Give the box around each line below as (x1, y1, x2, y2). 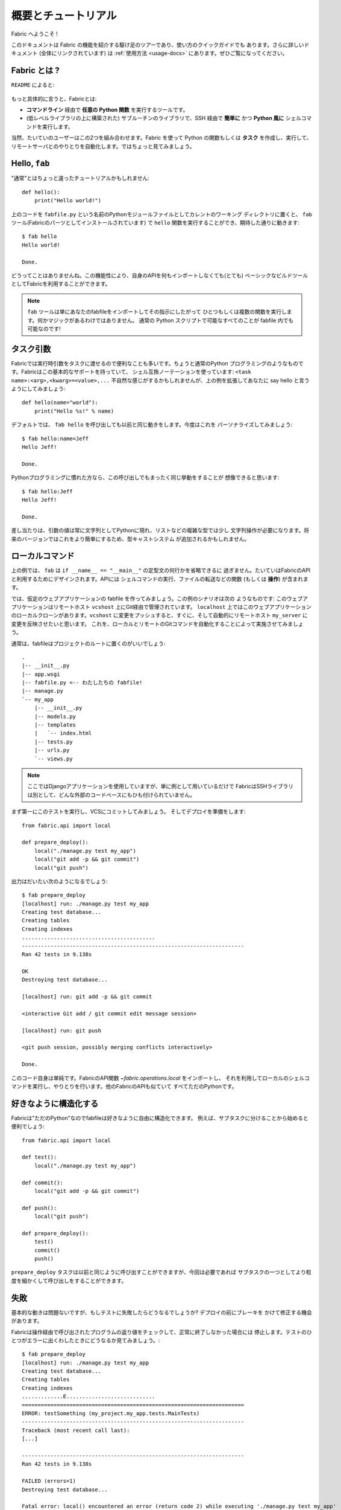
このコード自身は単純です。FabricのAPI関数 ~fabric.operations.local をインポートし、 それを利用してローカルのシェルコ (11, 1074, 310, 1081)
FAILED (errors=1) (22, 1477, 77, 1485)
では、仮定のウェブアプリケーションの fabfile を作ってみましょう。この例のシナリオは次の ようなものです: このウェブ (11, 595, 303, 602)
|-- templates (34, 722, 77, 728)
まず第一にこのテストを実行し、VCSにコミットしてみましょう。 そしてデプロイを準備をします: (11, 808, 246, 815)
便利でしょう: (11, 1123, 45, 1130)
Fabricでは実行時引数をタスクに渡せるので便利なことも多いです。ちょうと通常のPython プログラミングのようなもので (11, 359, 304, 367)
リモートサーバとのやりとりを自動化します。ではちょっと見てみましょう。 (11, 143, 195, 150)
